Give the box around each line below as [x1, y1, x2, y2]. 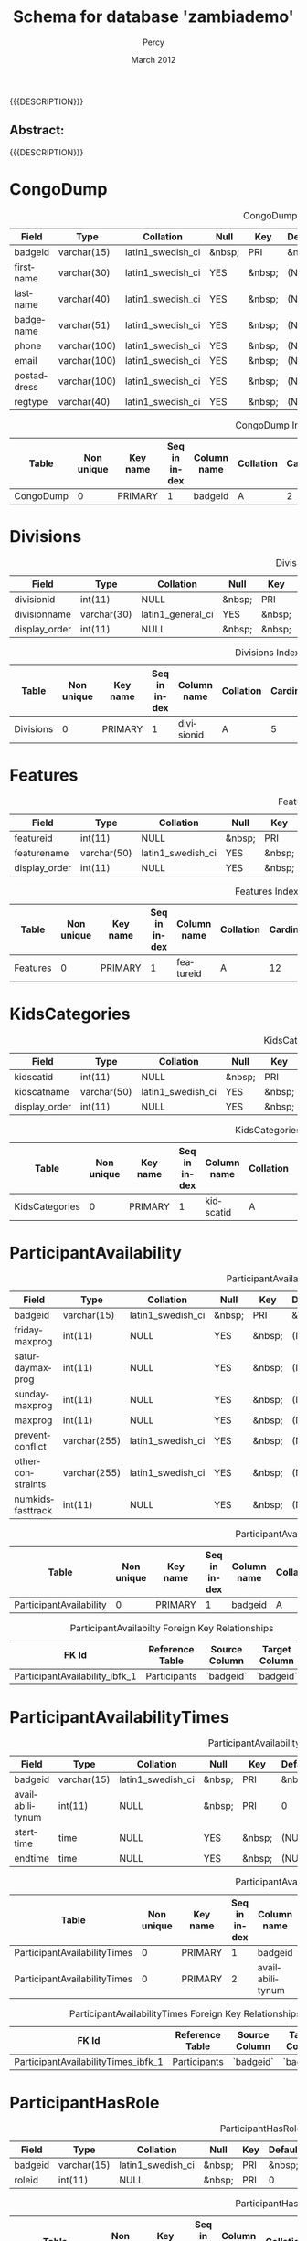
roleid [14, 2173, 39, 2186]
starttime [14, 1826, 37, 1850]
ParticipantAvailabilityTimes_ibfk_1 [14, 2055, 164, 2068]
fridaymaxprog [14, 1323, 53, 1348]
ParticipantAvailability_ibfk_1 [14, 1670, 137, 1683]
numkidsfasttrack [14, 1492, 55, 1517]
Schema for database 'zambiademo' [13, 6, 294, 27]
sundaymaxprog [14, 1387, 53, 1412]
